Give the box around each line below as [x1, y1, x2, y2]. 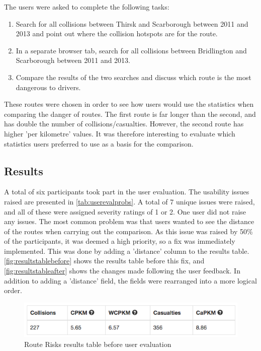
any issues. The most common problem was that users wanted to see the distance [4, 216, 254, 227]
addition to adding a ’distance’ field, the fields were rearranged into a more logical [4, 275, 257, 286]
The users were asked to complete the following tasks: [4, 2, 169, 12]
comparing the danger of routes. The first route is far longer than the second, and [4, 108, 256, 119]
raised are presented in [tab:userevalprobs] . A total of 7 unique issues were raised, [4, 196, 255, 206]
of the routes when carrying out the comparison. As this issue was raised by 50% [4, 226, 253, 236]
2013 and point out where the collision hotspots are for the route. [16, 28, 218, 39]
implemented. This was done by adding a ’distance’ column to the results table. [4, 245, 249, 256]
